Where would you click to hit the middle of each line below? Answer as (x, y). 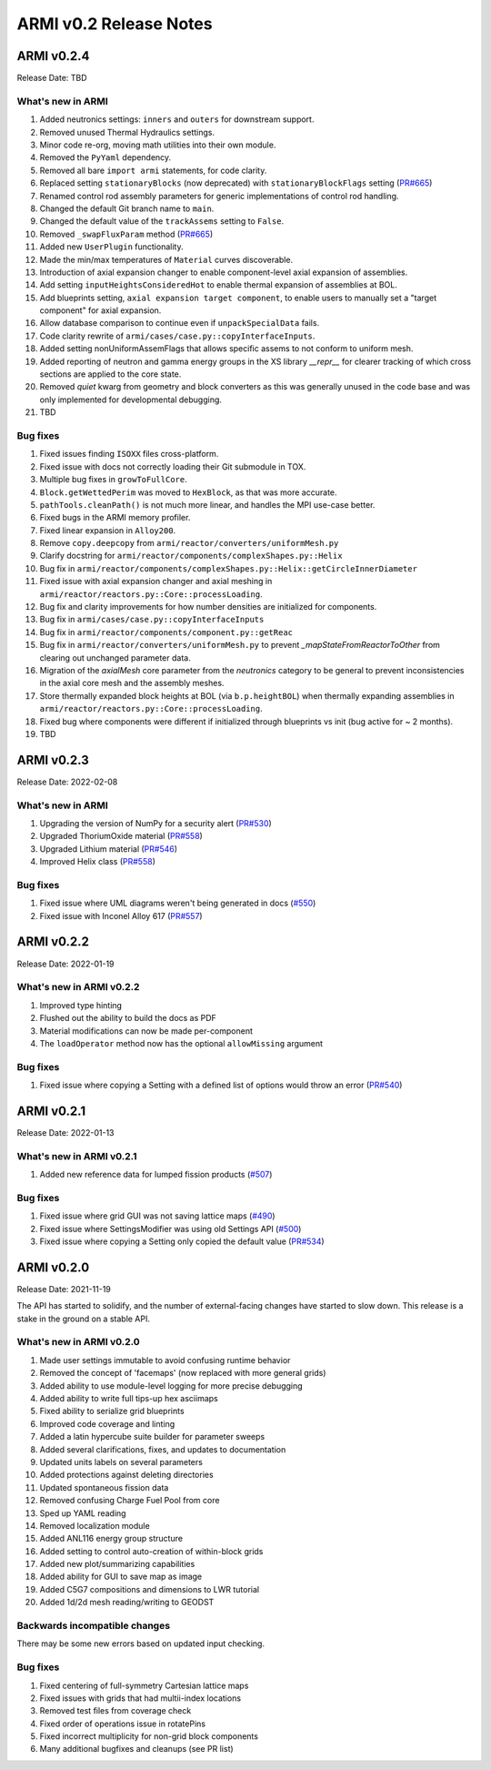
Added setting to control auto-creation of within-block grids (151, 1551)
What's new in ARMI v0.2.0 (78, 1342)
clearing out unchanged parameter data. (115, 657)
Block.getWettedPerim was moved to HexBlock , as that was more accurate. (188, 492)
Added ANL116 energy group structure (111, 1539)
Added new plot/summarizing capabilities (117, 1564)
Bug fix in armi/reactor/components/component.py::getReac (166, 632)
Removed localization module (95, 1525)
